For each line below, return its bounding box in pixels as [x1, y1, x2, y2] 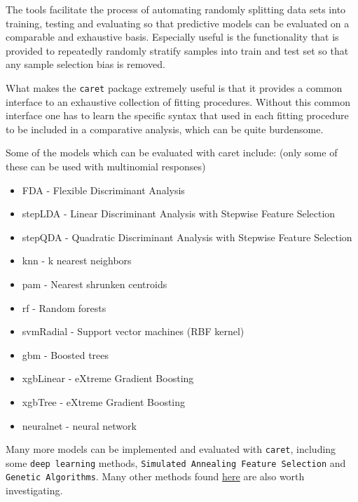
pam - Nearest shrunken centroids [22, 276, 167, 291]
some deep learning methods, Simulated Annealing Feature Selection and [6, 455, 346, 470]
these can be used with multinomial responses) [6, 159, 206, 173]
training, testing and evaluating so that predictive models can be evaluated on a [6, 15, 350, 30]
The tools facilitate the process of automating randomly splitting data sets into [6, 2, 346, 16]
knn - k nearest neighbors [22, 253, 132, 268]
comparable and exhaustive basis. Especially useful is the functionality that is [6, 29, 339, 44]
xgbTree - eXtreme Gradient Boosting [22, 394, 186, 409]
